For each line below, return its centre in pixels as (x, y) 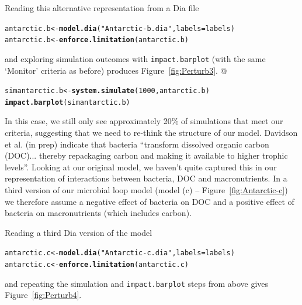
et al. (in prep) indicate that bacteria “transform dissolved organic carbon (137, 144)
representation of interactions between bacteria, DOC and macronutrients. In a (146, 178)
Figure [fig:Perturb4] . (43, 295)
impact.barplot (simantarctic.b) (67, 102)
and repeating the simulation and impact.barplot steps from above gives (137, 283)
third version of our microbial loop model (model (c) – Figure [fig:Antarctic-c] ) (146, 190)
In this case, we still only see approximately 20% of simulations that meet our (144, 121)
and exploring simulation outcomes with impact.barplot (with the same (135, 58)
